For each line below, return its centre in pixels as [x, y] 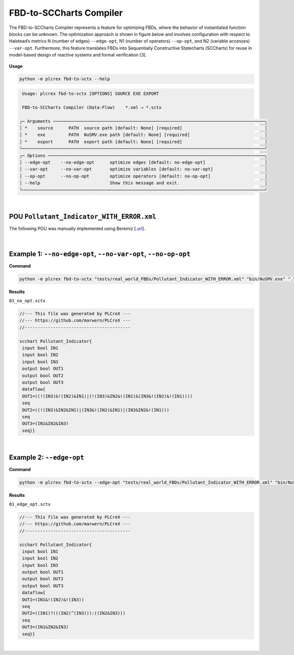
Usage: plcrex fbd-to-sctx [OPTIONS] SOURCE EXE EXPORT [91, 94]
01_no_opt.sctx [27, 301]
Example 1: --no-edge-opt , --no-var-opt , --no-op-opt [100, 254]
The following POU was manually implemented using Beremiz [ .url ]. [77, 229]
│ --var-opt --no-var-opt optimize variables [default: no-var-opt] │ [143, 169]
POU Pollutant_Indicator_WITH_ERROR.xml [83, 217]
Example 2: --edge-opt [47, 457]
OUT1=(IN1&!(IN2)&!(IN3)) [53, 600]
